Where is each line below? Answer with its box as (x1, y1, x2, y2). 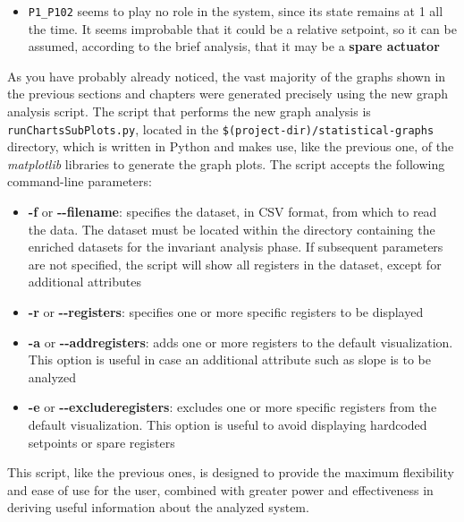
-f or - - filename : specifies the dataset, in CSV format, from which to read (28, 202, 437, 221)
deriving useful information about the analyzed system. (7, 498, 309, 517)
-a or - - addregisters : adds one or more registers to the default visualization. (28, 332, 453, 351)
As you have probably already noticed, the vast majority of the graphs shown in (7, 66, 446, 85)
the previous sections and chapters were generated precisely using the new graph (7, 84, 448, 103)
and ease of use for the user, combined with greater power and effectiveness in (7, 480, 434, 499)
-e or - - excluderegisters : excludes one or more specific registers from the (28, 398, 437, 416)
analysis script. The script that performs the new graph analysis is (7, 102, 371, 121)
